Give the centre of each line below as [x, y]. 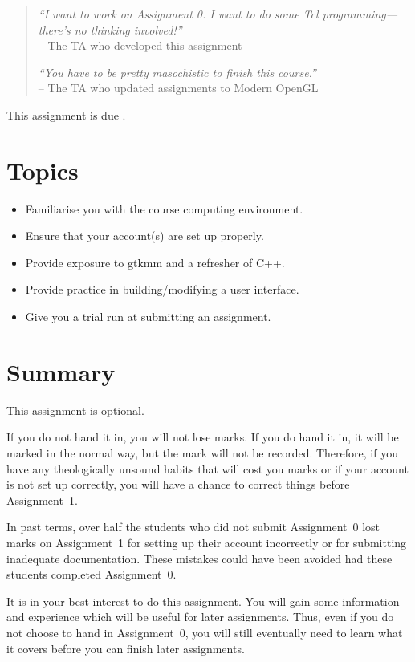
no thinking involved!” [128, 29]
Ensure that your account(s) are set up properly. [144, 236]
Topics [43, 170]
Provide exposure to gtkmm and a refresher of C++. [155, 262]
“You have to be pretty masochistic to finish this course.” [177, 72]
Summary [61, 371]
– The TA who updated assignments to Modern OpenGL [178, 88]
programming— [360, 14]
